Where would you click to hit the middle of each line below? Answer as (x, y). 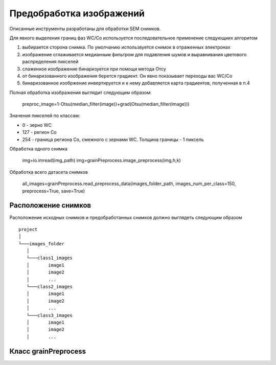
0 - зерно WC (37, 125)
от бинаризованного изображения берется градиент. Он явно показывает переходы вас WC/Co (127, 76)
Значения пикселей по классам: (45, 116)
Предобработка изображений (77, 13)
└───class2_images (49, 287)
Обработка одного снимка (38, 149)
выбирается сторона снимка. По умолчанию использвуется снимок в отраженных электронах (126, 47)
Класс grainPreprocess (48, 351)
